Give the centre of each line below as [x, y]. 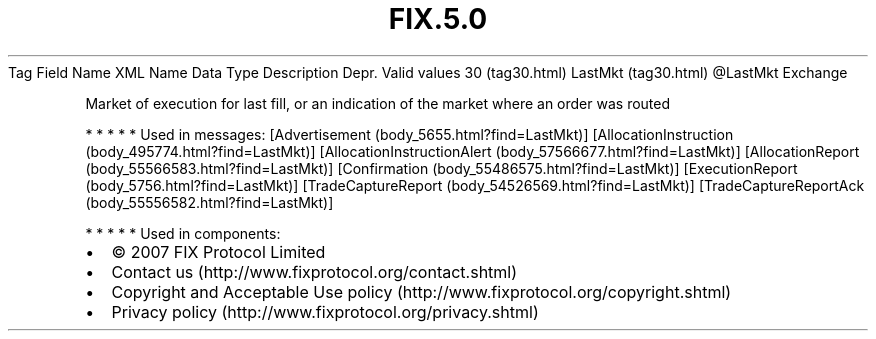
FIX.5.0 [438, 19]
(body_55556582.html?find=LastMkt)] [209, 202]
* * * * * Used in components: [183, 233]
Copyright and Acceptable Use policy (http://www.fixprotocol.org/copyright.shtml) [421, 291]
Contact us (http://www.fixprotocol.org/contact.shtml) [314, 271]
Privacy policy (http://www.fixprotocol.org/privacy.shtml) [325, 311]
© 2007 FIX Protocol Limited [218, 251]
